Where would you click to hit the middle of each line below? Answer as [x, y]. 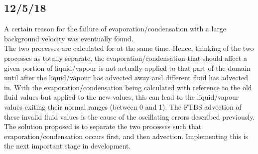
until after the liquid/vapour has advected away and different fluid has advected [126, 77]
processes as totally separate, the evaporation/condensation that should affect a [126, 58]
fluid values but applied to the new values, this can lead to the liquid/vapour [122, 97]
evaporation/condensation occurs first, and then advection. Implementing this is [126, 136]
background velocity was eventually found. [69, 38]
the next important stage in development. [67, 146]
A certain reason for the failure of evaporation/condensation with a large [115, 29]
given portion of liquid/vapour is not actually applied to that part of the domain [127, 68]
